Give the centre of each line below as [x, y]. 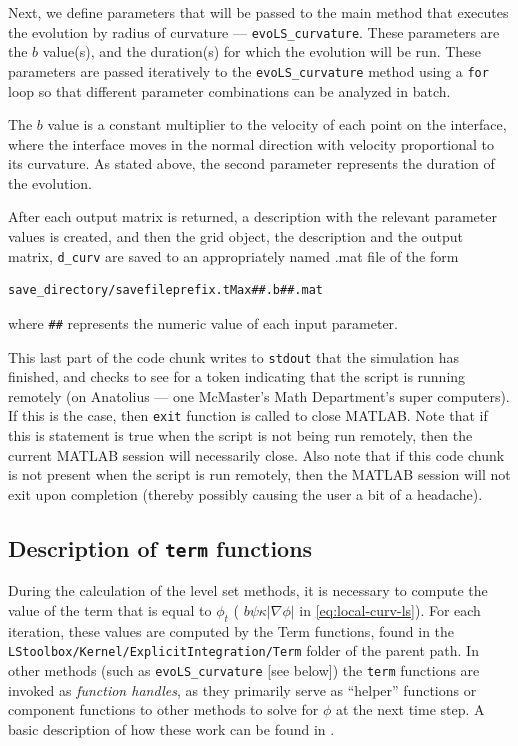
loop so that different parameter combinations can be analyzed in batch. [229, 90]
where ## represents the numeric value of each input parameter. [203, 322]
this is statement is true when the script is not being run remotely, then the [240, 435]
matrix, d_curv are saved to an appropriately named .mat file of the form [233, 255]
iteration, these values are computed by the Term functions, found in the [231, 630]
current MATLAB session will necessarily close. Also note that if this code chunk [256, 454]
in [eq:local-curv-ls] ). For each [390, 609]
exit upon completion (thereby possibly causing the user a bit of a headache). [245, 493]
